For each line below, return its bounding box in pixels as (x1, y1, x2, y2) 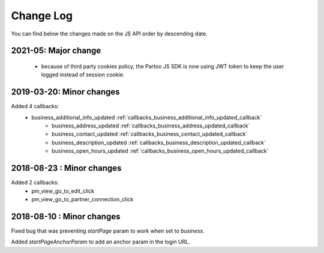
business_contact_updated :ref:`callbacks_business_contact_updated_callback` (52, 130, 248, 138)
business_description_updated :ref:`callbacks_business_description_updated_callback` (52, 139, 266, 146)
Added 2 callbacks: (11, 179, 59, 186)
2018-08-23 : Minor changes (11, 163, 122, 174)
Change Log (11, 9, 73, 22)
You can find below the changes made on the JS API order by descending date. (11, 30, 208, 37)
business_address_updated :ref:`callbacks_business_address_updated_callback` (52, 122, 250, 129)
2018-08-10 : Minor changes (11, 211, 121, 222)
